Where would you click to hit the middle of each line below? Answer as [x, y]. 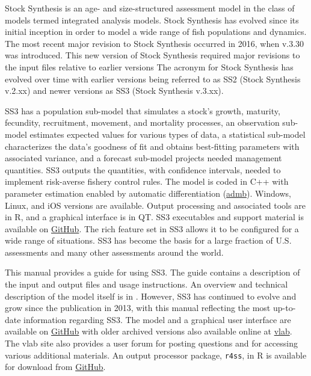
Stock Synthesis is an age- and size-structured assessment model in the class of [150, 8]
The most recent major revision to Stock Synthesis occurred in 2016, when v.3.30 [155, 43]
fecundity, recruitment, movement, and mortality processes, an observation [142, 122]
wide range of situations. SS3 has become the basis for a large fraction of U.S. [148, 240]
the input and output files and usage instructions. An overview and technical [146, 284]
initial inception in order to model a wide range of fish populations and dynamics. [156, 32]
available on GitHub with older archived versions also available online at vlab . [149, 331]
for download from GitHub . [55, 367]
